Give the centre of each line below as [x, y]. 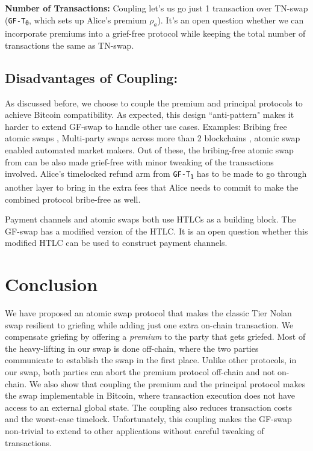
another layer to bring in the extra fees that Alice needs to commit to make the [152, 187]
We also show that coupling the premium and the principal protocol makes [167, 383]
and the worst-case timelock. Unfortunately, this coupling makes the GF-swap [148, 419]
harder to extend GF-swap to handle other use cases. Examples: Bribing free [146, 126]
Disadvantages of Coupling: [91, 77]
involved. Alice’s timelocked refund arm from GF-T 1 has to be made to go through [156, 174]
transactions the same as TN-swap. [70, 45]
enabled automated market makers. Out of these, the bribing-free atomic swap [149, 150]
